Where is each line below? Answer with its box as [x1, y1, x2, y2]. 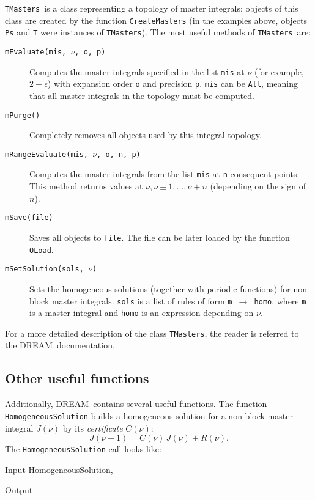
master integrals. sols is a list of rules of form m [51, 294, 232, 307]
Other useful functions [5, 369, 149, 388]
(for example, [254, 65, 304, 78]
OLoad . [29, 243, 54, 256]
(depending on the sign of [210, 180, 306, 193]
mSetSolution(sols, [5, 265, 84, 274]
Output [5, 483, 33, 496]
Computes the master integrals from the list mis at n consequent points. [29, 167, 300, 180]
